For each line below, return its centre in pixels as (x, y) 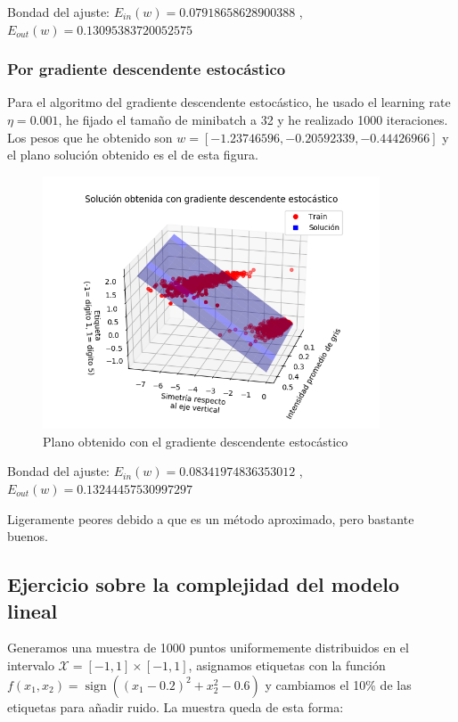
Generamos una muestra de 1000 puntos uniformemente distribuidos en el (208, 648)
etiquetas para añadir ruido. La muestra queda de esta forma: (176, 706)
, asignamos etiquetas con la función (287, 665)
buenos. (28, 536)
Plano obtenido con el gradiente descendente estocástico (196, 441)
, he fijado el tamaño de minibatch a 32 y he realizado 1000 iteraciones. (253, 119)
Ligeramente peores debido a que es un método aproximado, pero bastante (211, 518)
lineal (33, 610)
